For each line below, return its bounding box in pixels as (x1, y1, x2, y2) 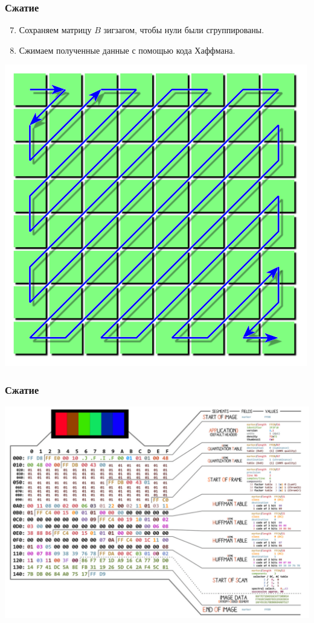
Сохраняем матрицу (19, 24, 92, 36)
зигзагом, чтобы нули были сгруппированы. (103, 24, 264, 36)
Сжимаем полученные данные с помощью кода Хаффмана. (19, 43, 235, 56)
